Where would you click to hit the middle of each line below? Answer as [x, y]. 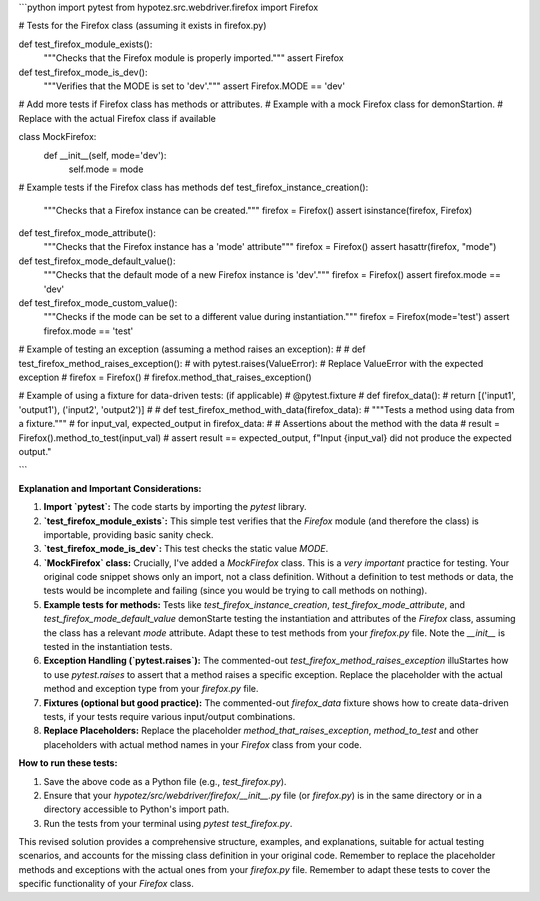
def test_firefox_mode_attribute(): [87, 233]
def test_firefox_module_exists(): [85, 44]
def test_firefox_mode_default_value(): [97, 261]
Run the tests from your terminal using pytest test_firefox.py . [168, 823]
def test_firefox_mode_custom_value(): [98, 303]
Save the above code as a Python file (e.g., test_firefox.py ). [165, 781]
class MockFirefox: [57, 137]
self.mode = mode [106, 169]
